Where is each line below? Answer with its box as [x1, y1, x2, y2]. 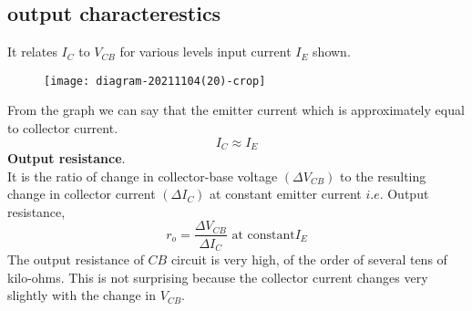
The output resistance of [7, 249, 144, 268]
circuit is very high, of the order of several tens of [170, 249, 447, 268]
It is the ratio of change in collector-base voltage [7, 166, 278, 185]
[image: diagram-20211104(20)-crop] [44, 74, 266, 88]
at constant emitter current [210, 184, 362, 203]
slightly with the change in [7, 285, 157, 305]
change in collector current [7, 184, 156, 203]
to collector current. [7, 119, 118, 138]
